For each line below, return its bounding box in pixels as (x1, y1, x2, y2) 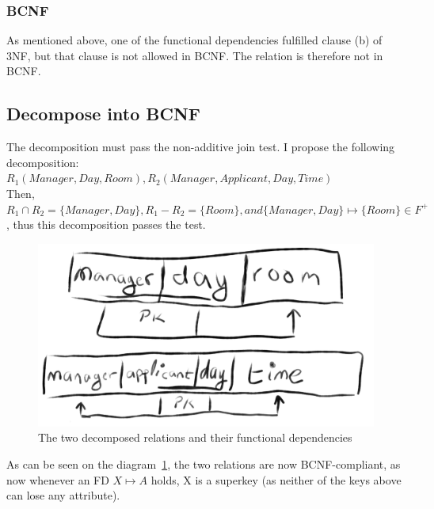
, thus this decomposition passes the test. (6, 216, 206, 233)
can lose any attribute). (6, 487, 120, 503)
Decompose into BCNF (6, 101, 201, 126)
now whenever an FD (6, 471, 109, 488)
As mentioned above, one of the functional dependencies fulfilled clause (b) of (6, 32, 383, 48)
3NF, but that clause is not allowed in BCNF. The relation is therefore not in (6, 47, 383, 63)
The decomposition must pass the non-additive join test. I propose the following (6, 139, 395, 155)
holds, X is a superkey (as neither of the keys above (150, 471, 402, 488)
